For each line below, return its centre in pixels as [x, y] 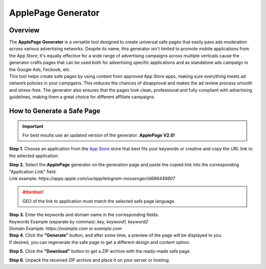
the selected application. [34, 156]
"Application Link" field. [33, 171]
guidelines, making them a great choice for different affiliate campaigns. [82, 97]
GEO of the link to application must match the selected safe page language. [99, 201]
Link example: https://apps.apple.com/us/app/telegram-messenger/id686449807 [92, 178]
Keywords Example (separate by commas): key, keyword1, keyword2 [79, 221]
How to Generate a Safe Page [55, 111]
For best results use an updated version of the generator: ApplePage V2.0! [99, 135]
